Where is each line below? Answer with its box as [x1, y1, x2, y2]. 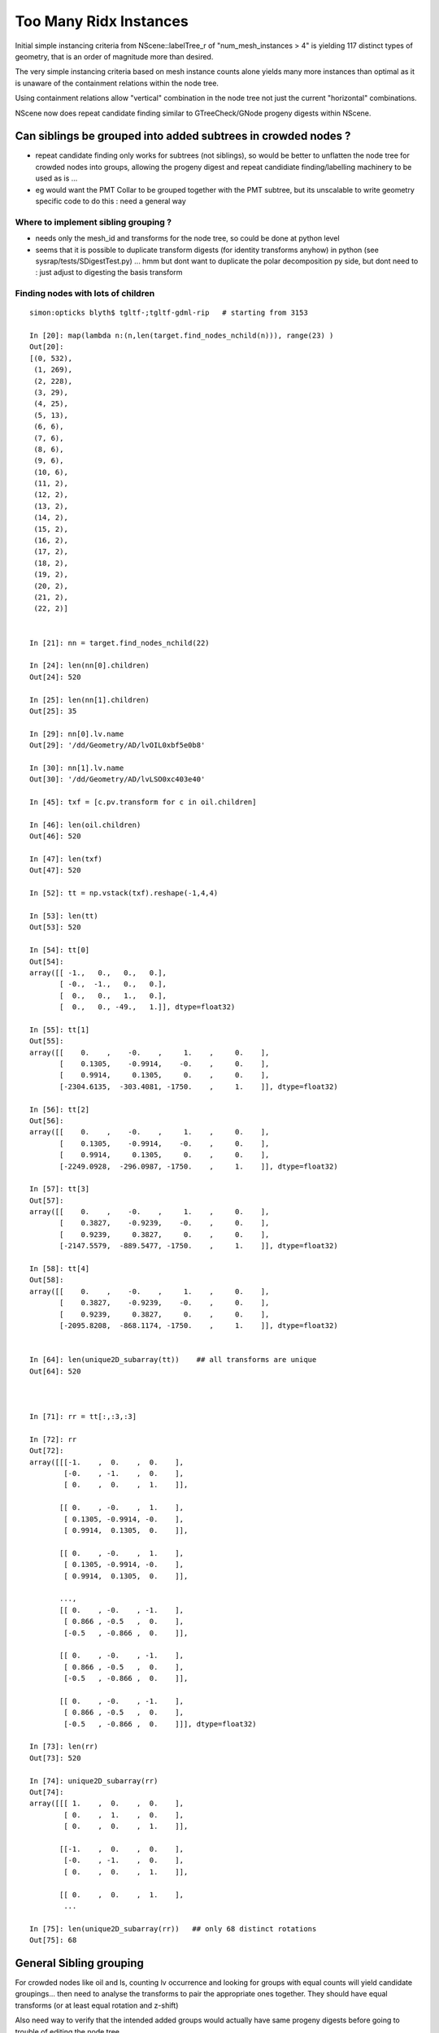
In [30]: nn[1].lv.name [29, 763, 124, 773]
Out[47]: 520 [29, 866, 81, 875]
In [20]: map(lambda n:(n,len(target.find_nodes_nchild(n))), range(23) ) [29, 331, 334, 341]
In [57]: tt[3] [29, 1184, 90, 1194]
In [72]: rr [29, 1434, 77, 1443]
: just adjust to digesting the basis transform [35, 268, 183, 277]
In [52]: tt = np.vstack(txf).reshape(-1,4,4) [29, 889, 219, 898]
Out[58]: [29, 1275, 64, 1285]
